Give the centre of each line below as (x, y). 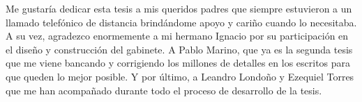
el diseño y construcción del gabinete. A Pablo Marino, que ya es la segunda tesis (179, 49)
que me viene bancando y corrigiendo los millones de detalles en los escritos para (178, 63)
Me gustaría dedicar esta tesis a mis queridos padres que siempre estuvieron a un (179, 8)
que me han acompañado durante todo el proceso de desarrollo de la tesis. (164, 90)
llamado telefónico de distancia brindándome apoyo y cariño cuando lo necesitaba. (181, 22)
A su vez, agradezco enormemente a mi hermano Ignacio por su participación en (177, 36)
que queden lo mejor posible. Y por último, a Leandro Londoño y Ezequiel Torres (180, 76)
